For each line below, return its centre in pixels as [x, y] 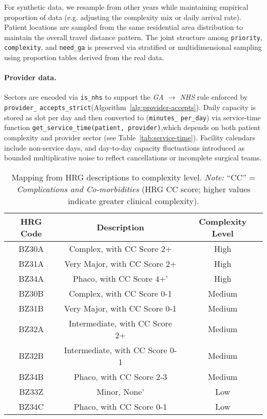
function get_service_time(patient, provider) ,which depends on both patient [132, 127]
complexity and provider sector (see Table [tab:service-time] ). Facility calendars [130, 138]
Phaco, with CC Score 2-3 [120, 376]
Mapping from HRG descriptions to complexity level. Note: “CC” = [133, 177]
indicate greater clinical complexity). [133, 201]
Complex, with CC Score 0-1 [120, 293]
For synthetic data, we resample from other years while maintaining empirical [126, 7]
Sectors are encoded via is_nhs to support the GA [84, 97]
